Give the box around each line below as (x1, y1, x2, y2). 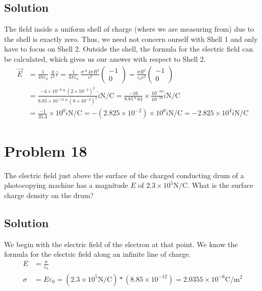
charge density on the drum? (4, 189, 94, 200)
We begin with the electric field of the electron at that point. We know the (4, 238, 238, 249)
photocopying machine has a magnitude (4, 180, 128, 190)
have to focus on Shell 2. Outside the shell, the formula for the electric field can (4, 43, 253, 54)
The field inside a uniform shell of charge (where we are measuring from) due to (4, 23, 254, 34)
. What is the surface (187, 180, 253, 190)
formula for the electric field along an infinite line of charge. (4, 249, 191, 259)
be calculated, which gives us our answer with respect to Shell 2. (4, 53, 206, 64)
